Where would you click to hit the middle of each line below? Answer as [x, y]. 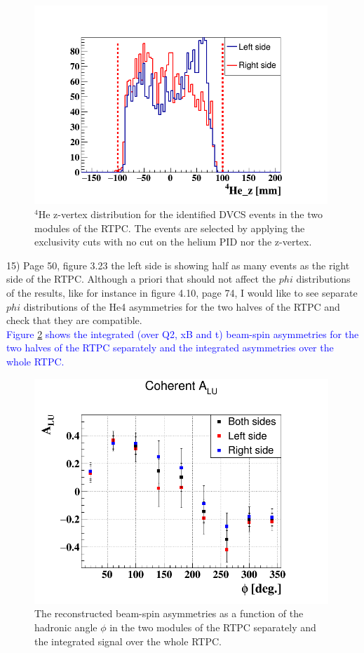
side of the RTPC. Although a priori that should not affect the [141, 279]
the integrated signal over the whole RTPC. [128, 641]
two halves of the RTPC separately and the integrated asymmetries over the [170, 348]
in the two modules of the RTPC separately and [213, 627]
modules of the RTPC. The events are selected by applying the [170, 228]
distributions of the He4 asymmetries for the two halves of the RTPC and [182, 306]
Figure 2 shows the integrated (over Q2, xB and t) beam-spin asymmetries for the [183, 334]
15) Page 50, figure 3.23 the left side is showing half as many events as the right [178, 265]
